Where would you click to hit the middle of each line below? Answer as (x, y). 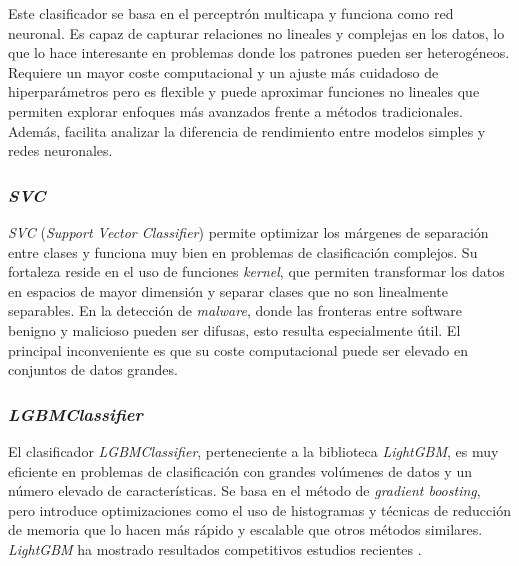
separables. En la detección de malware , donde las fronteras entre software (235, 310)
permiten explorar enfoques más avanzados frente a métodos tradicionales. (235, 110)
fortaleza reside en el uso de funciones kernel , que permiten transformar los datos (256, 271)
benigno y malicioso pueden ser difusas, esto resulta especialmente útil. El (234, 329)
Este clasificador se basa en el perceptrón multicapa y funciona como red (231, 13)
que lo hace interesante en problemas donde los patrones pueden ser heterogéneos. (259, 52)
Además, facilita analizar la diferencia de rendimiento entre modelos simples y (247, 130)
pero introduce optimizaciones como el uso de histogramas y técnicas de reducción (259, 509)
